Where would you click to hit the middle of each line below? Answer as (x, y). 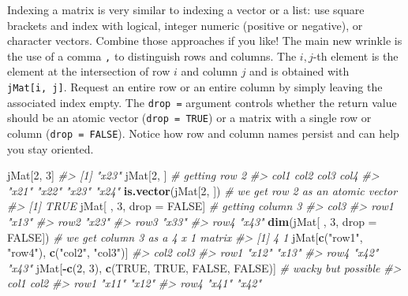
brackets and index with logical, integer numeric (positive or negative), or (185, 25)
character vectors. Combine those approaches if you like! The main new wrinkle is (205, 41)
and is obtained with (299, 71)
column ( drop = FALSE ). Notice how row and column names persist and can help (203, 133)
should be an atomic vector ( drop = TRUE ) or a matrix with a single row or (189, 118)
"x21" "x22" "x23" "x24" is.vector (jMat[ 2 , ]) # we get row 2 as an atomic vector (202, 190)
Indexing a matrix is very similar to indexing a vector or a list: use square (186, 9)
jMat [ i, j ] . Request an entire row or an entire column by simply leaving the (195, 87)
